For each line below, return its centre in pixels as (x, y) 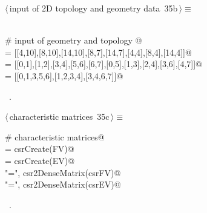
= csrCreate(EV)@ (40, 160)
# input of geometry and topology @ (74, 40)
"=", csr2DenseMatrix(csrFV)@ (63, 172)
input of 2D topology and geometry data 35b (94, 8)
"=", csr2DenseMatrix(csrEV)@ (63, 184)
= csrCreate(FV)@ (40, 149)
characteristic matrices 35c (59, 116)
